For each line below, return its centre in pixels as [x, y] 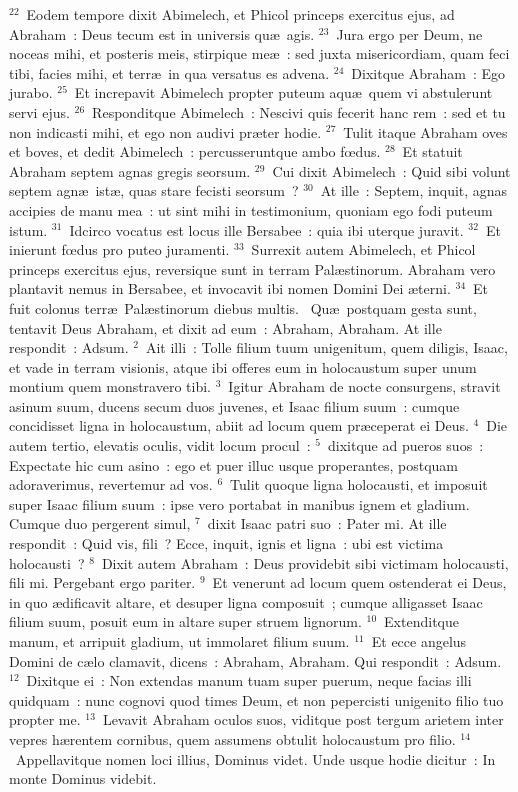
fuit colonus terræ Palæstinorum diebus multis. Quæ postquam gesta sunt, [243, 307]
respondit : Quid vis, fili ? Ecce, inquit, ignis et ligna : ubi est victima [226, 543]
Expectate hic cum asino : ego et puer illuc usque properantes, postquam [234, 464]
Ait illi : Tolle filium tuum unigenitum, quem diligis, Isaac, [326, 347]
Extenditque [421, 621]
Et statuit [432, 151]
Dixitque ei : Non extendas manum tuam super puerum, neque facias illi [249, 680]
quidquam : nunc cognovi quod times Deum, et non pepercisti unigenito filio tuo [256, 699]
